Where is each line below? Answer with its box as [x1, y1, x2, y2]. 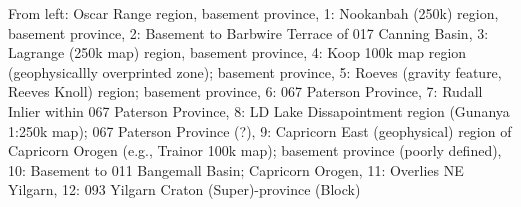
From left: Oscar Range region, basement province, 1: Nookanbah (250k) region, [8, 3, 499, 23]
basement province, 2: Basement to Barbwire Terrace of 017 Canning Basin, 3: [8, 22, 489, 43]
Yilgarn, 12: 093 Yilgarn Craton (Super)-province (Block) [8, 179, 361, 200]
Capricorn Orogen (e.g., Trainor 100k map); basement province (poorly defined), [8, 140, 502, 161]
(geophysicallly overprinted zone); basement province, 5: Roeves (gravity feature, [8, 61, 502, 82]
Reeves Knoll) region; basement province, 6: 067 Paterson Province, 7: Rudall [8, 81, 483, 102]
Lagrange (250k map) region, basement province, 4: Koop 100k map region [8, 42, 467, 63]
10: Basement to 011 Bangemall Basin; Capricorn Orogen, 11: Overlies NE [8, 159, 464, 180]
